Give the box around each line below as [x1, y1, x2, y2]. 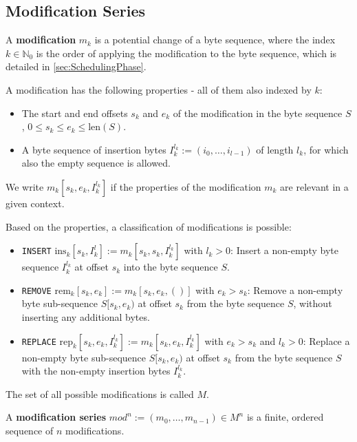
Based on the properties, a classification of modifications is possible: [6, 219, 292, 233]
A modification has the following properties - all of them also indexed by [6, 82, 312, 96]
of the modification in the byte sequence [173, 105, 343, 120]
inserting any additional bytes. [21, 309, 150, 324]
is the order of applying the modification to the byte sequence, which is [36, 45, 337, 60]
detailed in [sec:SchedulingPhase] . [6, 59, 147, 74]
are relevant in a [280, 179, 349, 193]
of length [256, 142, 294, 156]
